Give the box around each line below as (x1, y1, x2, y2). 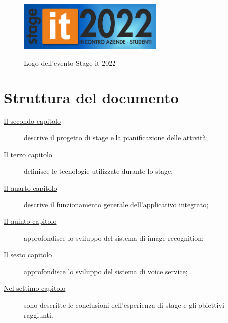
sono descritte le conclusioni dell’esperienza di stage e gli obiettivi (24, 300, 224, 310)
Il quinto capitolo (4, 216, 57, 226)
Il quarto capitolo (4, 182, 57, 193)
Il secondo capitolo (4, 115, 61, 126)
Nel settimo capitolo (4, 283, 66, 293)
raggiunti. (24, 309, 53, 320)
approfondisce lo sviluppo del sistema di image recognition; (24, 232, 204, 243)
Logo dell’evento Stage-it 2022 (24, 57, 116, 68)
